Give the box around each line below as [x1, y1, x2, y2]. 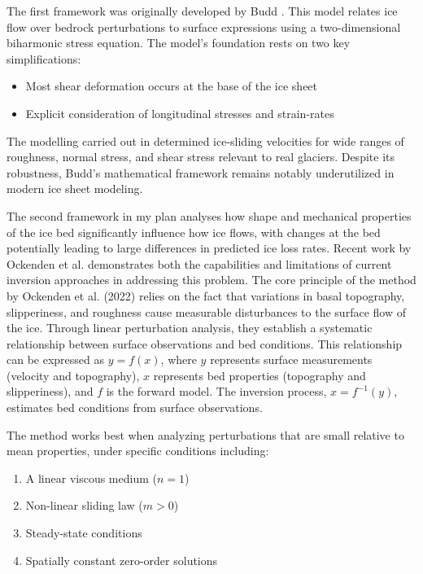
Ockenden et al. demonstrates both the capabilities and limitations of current [7, 255, 392, 272]
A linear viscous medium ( [25, 469, 157, 486]
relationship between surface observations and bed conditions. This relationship [7, 335, 403, 352]
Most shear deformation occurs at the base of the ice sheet [25, 77, 318, 94]
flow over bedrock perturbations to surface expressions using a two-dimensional [7, 18, 401, 35]
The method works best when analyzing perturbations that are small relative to [7, 426, 404, 443]
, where [160, 351, 197, 368]
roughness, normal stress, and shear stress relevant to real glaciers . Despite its [7, 148, 395, 165]
